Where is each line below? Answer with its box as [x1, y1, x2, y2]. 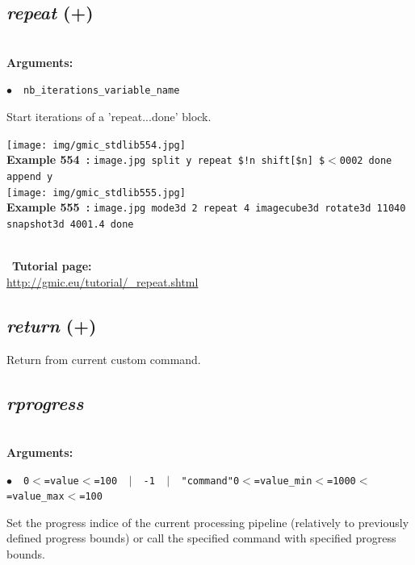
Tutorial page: [12, 257, 92, 274]
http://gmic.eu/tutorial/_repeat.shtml [6, 273, 199, 290]
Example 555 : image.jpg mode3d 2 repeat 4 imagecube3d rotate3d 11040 [6, 199, 406, 216]
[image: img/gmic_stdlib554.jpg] [6, 139, 186, 151]
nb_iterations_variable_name [23, 85, 180, 97]
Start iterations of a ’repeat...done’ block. [6, 108, 212, 125]
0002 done [339, 155, 392, 167]
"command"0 [181, 475, 240, 487]
